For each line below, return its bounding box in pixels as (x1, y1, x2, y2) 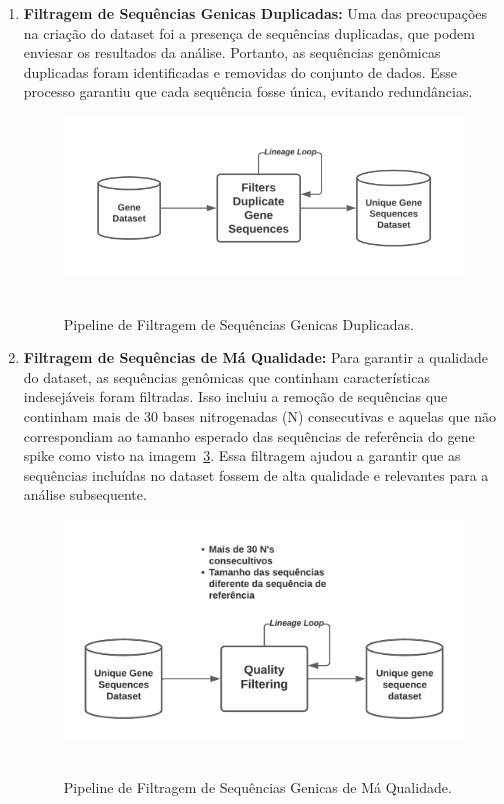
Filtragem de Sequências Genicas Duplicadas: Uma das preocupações (23, 3, 488, 23)
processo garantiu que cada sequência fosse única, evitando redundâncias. (23, 81, 473, 102)
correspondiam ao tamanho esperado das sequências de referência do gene (23, 425, 475, 446)
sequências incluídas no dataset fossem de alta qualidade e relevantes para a (23, 464, 489, 485)
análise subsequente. (23, 484, 147, 505)
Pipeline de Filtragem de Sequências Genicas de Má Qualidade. (63, 776, 452, 797)
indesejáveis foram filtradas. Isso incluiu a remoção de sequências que (23, 386, 448, 407)
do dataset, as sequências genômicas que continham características (23, 366, 430, 387)
